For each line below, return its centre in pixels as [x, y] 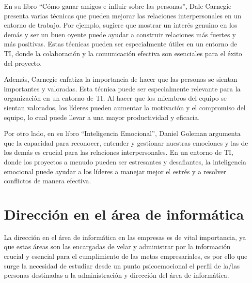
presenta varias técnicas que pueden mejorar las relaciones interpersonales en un [123, 15]
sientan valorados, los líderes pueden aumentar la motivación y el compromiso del [125, 107]
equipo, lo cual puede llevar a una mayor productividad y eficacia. [102, 117]
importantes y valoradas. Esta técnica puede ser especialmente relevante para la [122, 88]
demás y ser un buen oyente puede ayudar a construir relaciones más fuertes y [120, 34]
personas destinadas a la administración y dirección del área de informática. [117, 275]
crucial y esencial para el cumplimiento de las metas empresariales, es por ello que [126, 256]
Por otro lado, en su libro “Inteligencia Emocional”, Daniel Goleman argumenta [122, 133]
